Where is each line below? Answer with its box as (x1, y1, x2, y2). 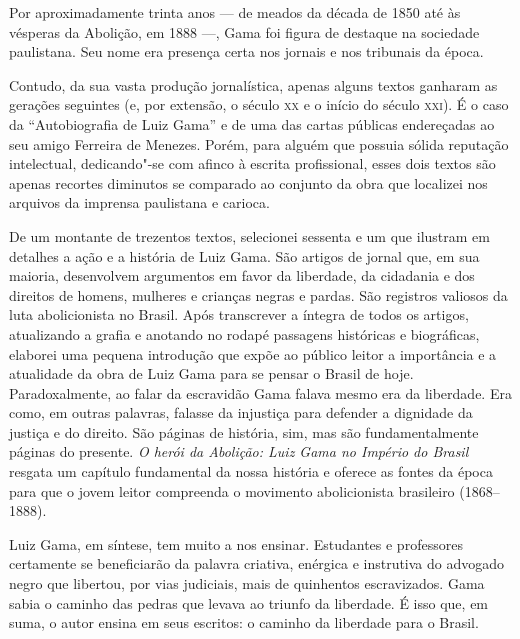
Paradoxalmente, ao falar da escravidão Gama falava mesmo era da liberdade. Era (9, 382, 512, 403)
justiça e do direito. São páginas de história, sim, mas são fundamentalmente (9, 421, 479, 442)
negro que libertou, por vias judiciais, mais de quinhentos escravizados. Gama (9, 573, 485, 594)
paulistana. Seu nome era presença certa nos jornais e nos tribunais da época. (9, 41, 484, 62)
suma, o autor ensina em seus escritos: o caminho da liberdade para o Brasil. (9, 612, 479, 633)
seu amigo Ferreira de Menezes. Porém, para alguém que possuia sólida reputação (9, 133, 509, 154)
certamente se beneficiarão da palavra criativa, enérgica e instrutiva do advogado (9, 553, 505, 574)
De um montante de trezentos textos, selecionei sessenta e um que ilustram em (9, 225, 490, 246)
